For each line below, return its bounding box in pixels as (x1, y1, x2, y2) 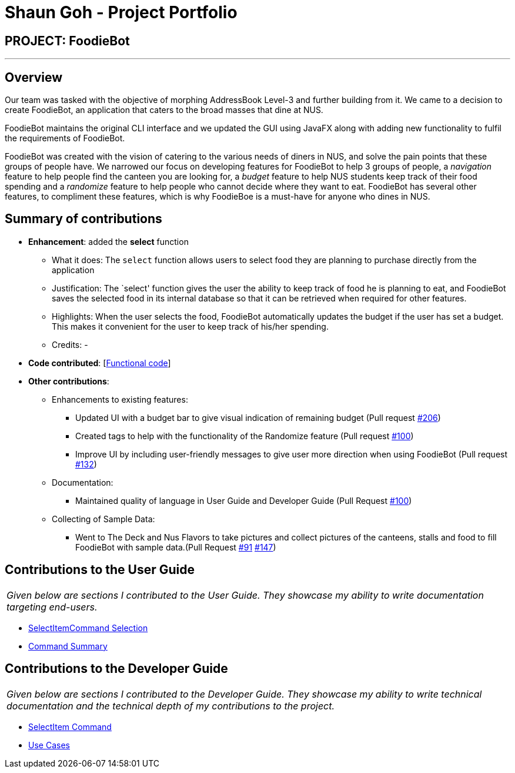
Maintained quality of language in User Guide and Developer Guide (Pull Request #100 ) (75, 495, 412, 506)
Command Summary (28, 641, 108, 651)
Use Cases (28, 739, 70, 750)
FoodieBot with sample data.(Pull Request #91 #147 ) (75, 542, 276, 552)
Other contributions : (28, 376, 109, 386)
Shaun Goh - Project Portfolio (5, 2, 238, 22)
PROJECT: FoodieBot (5, 33, 130, 48)
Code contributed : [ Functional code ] (28, 357, 171, 368)
